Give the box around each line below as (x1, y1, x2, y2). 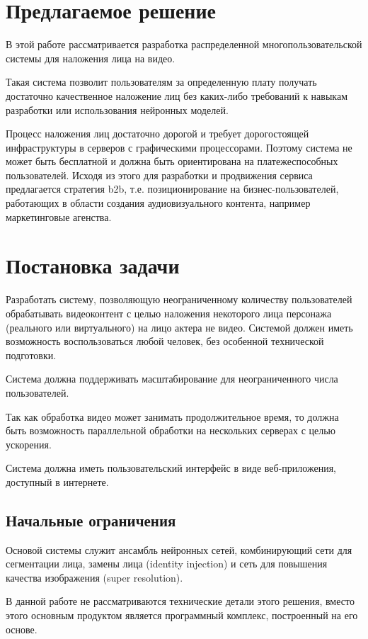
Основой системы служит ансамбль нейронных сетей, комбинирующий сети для (6, 542, 352, 557)
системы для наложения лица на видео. (6, 50, 176, 65)
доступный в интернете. (6, 474, 109, 489)
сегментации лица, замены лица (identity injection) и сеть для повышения (6, 556, 328, 571)
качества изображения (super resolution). (6, 570, 183, 584)
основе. (6, 621, 38, 636)
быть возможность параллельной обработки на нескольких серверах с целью (6, 423, 336, 438)
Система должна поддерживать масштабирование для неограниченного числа (6, 371, 338, 386)
